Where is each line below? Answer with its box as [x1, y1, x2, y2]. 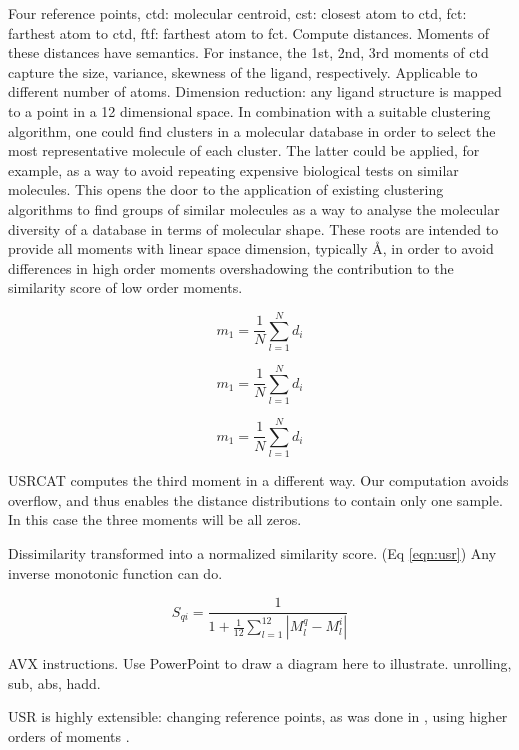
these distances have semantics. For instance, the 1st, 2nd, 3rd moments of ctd [8, 42, 489, 63]
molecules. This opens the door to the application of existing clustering [8, 179, 444, 200]
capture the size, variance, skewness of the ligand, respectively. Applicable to [8, 61, 478, 82]
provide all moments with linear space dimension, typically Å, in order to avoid [8, 238, 494, 259]
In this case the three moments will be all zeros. [8, 509, 302, 530]
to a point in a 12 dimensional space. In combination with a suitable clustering [8, 100, 491, 121]
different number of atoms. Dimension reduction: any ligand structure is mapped [8, 81, 502, 102]
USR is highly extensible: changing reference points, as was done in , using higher [8, 706, 508, 727]
